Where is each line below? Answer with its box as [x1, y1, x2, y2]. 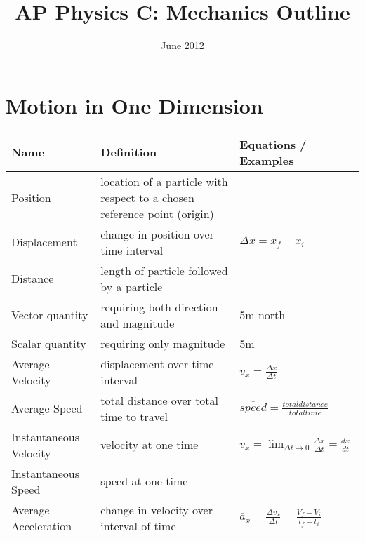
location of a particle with [100, 173, 228, 189]
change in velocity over [100, 501, 213, 518]
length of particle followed [100, 262, 228, 279]
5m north [239, 307, 286, 323]
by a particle [100, 278, 163, 295]
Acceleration [11, 517, 72, 534]
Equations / [239, 135, 307, 152]
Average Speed [11, 400, 83, 417]
